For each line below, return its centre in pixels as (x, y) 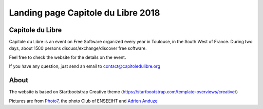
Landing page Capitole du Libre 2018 (85, 13)
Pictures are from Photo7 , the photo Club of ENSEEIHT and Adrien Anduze (83, 101)
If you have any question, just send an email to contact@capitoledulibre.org (85, 66)
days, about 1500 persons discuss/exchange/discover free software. (78, 48)
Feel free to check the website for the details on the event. (67, 57)
